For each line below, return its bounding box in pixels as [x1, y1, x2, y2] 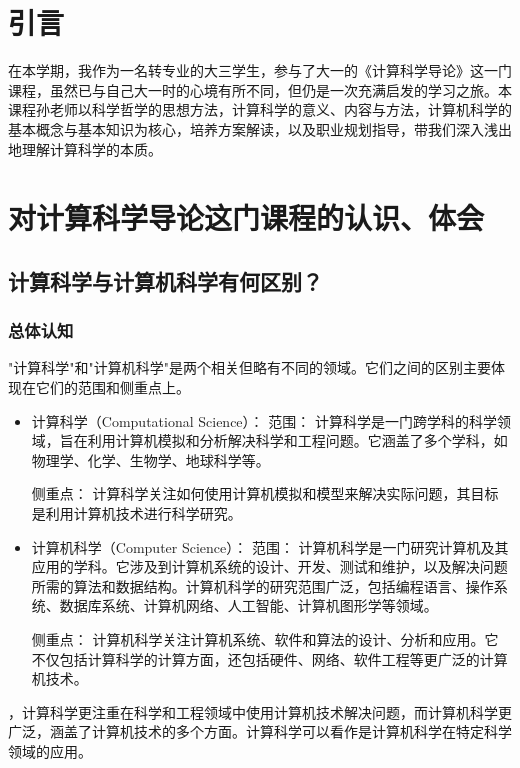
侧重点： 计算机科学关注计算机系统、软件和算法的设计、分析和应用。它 [31, 629, 499, 649]
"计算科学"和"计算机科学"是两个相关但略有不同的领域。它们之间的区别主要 [8, 357, 491, 378]
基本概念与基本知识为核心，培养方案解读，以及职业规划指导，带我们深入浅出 [8, 118, 512, 139]
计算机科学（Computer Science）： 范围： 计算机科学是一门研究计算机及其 [31, 536, 509, 557]
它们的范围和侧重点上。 [35, 377, 190, 398]
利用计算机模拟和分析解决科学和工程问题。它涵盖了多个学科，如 [87, 430, 508, 451]
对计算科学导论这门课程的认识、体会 [8, 197, 485, 238]
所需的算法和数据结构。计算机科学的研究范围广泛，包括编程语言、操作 [31, 575, 494, 596]
